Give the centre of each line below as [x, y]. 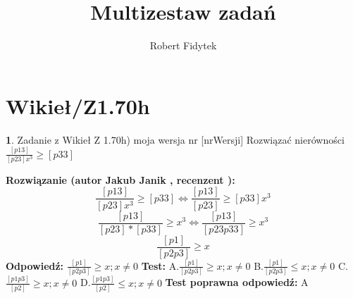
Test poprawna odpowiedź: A [237, 282]
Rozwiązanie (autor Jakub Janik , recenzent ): [120, 179]
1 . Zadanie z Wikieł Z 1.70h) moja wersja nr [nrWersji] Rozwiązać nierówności [175, 139]
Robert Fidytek [183, 45]
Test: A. [160, 265]
